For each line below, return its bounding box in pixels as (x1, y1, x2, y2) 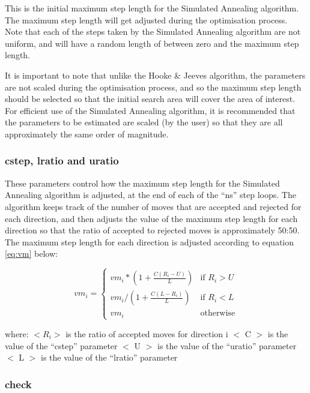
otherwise (200, 309, 236, 318)
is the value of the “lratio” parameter (41, 351, 178, 364)
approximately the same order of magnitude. (5, 127, 169, 140)
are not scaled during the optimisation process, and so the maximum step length (5, 80, 302, 93)
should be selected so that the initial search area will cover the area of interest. (5, 92, 296, 105)
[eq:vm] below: (5, 247, 58, 260)
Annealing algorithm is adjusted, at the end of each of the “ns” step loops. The (5, 188, 296, 201)
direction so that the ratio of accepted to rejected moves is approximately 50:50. (5, 224, 300, 236)
